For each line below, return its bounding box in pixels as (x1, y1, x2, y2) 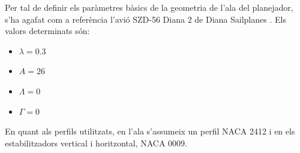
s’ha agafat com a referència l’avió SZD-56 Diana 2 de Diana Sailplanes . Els (5, 13, 286, 25)
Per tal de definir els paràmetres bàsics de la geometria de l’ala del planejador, (5, 1, 293, 13)
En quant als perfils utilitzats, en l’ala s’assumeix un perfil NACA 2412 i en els (5, 125, 295, 137)
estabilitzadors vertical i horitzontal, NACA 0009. (5, 136, 187, 149)
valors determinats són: (5, 25, 90, 37)
